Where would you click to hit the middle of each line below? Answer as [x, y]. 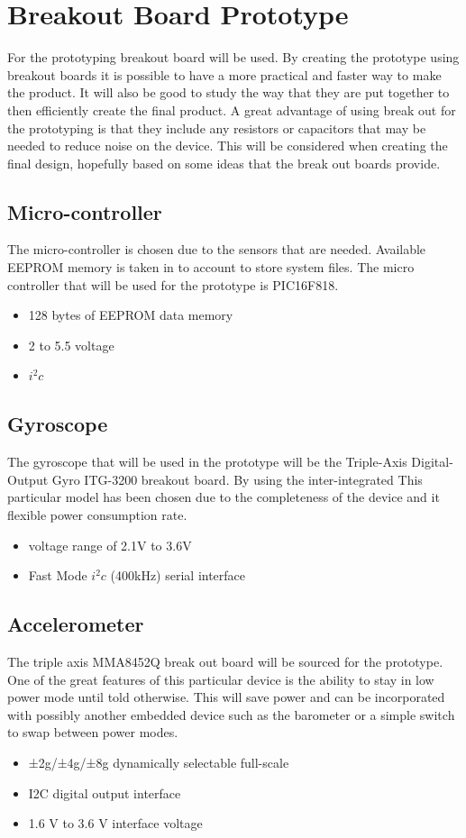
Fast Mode [58, 575]
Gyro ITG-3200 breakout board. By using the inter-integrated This [237, 479]
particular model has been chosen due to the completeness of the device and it [224, 497]
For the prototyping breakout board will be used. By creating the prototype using [233, 57]
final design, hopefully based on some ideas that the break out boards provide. [224, 163]
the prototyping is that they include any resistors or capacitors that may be [217, 128]
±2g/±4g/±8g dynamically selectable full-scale [159, 762]
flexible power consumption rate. [97, 515]
